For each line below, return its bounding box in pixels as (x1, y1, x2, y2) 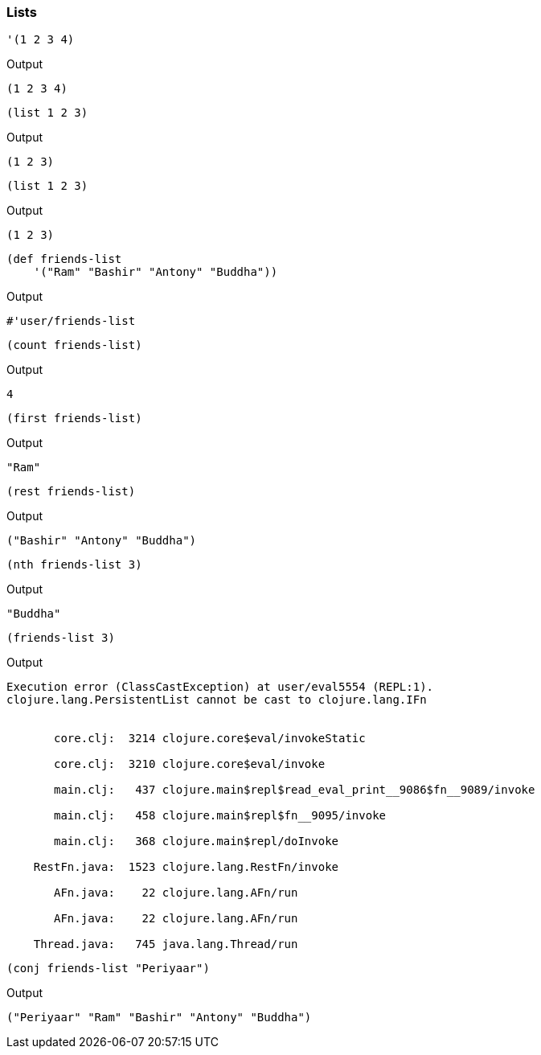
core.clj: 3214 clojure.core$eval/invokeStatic (54, 732, 366, 745)
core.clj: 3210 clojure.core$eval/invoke (54, 757, 326, 771)
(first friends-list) (6, 412, 142, 425)
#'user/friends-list (6, 314, 136, 328)
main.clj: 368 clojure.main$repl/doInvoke (54, 835, 339, 848)
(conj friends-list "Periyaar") (6, 962, 210, 975)
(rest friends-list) (6, 485, 136, 499)
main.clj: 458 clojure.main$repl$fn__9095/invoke (54, 809, 387, 823)
